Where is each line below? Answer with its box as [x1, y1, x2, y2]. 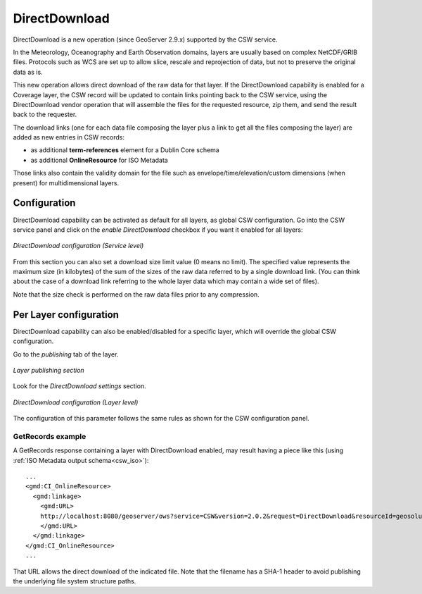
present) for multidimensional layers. [13, 178, 120, 187]
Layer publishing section [13, 366, 84, 374]
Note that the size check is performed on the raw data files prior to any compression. [13, 290, 260, 299]
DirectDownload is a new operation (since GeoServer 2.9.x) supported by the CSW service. [13, 35, 278, 44]
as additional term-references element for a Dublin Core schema [30, 146, 219, 154]
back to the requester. [13, 110, 77, 119]
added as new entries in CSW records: [13, 133, 124, 142]
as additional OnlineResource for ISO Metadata [30, 156, 168, 164]
